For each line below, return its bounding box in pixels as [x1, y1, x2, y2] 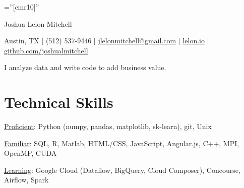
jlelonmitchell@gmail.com [98, 35, 176, 46]
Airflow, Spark [4, 174, 49, 185]
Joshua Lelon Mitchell [4, 18, 72, 29]
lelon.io [182, 35, 205, 46]
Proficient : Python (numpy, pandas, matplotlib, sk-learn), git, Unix [4, 121, 212, 132]
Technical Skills [4, 92, 113, 112]
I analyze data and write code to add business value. [4, 62, 166, 73]
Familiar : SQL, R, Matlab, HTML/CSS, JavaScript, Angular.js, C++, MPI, [4, 138, 239, 148]
